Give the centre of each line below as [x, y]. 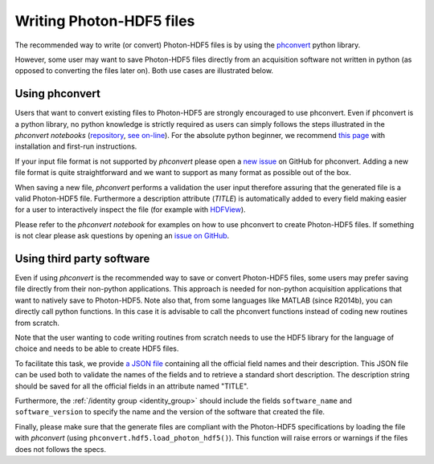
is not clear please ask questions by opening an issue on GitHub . [122, 236]
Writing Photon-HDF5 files [105, 21]
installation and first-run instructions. [76, 147]
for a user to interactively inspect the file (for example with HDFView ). [130, 210]
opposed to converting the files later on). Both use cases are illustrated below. [144, 71]
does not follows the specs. [61, 449]
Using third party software [82, 258]
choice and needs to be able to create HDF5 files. [97, 348]
